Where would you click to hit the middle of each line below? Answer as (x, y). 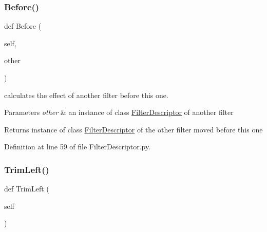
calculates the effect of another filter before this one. (86, 95)
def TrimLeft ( (27, 189)
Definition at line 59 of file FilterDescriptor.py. (78, 147)
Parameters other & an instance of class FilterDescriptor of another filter (119, 112)
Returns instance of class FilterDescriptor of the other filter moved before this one (133, 129)
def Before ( (23, 26)
